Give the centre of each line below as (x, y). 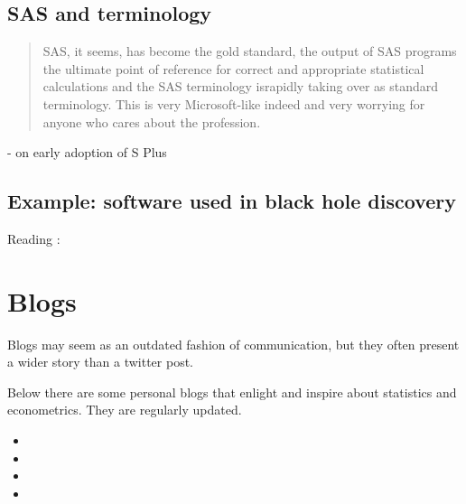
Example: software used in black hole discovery (232, 201)
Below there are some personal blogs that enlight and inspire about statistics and (232, 392)
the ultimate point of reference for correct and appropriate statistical (233, 68)
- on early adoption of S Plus (87, 152)
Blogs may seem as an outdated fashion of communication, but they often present (233, 344)
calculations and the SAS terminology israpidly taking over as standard (241, 86)
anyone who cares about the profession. (152, 121)
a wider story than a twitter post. (100, 362)
